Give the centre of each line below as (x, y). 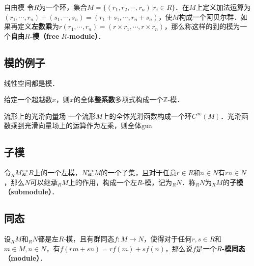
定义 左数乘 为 (38, 26)
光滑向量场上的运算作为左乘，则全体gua (88, 125)
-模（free (44, 36)
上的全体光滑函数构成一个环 (147, 116)
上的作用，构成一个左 (103, 182)
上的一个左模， (58, 173)
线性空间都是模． (31, 83)
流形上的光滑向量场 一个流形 (50, 116)
